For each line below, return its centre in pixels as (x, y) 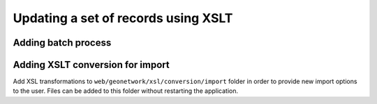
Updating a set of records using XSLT (123, 18)
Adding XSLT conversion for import (91, 65)
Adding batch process (62, 43)
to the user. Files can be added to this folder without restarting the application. (126, 91)
